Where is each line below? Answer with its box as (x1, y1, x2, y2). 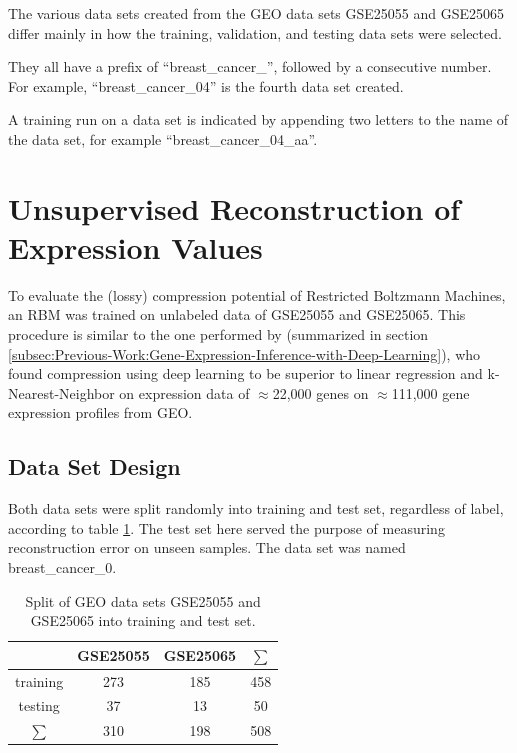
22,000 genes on (272, 382, 369, 403)
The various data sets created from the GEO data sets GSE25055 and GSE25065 (8, 3, 505, 23)
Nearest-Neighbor (8, 382, 115, 403)
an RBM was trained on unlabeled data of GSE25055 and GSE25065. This (8, 304, 466, 325)
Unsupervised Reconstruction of (8, 187, 461, 228)
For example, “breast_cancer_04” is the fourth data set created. (8, 75, 404, 96)
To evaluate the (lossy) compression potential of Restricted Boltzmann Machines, (8, 284, 506, 305)
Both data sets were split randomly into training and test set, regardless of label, (8, 498, 504, 519)
